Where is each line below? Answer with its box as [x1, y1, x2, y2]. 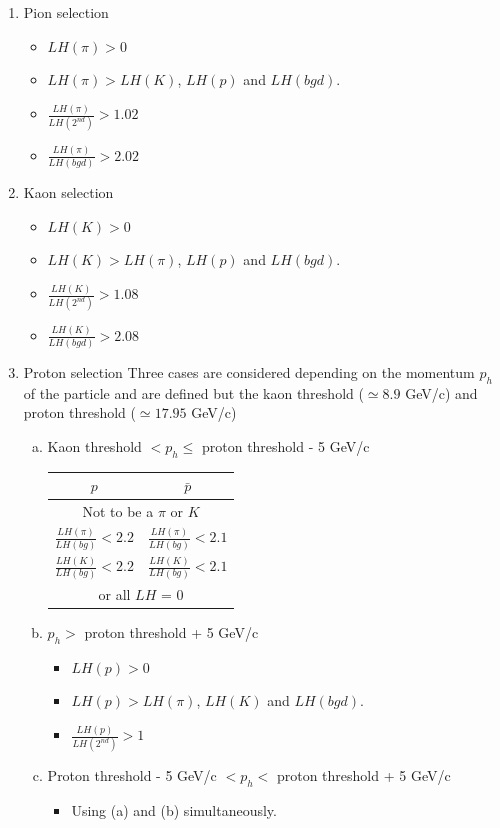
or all [98, 583, 131, 604]
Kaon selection [23, 182, 114, 203]
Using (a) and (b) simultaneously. [71, 800, 277, 821]
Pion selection [23, 2, 109, 22]
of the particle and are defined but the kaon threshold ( [23, 382, 364, 403]
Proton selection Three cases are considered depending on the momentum [23, 362, 475, 383]
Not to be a [82, 501, 154, 522]
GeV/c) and [405, 382, 478, 403]
